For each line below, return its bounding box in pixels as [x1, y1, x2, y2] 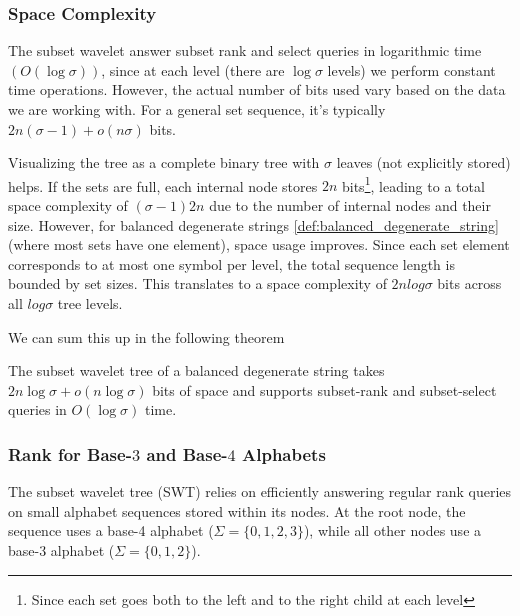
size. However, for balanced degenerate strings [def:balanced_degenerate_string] [8, 214, 499, 235]
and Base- [146, 441, 228, 466]
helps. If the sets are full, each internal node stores [8, 175, 318, 196]
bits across [437, 273, 502, 294]
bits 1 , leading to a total [341, 172, 485, 196]
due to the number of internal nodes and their [209, 195, 491, 216]
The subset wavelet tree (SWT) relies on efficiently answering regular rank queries [8, 481, 512, 502]
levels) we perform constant [327, 59, 496, 80]
